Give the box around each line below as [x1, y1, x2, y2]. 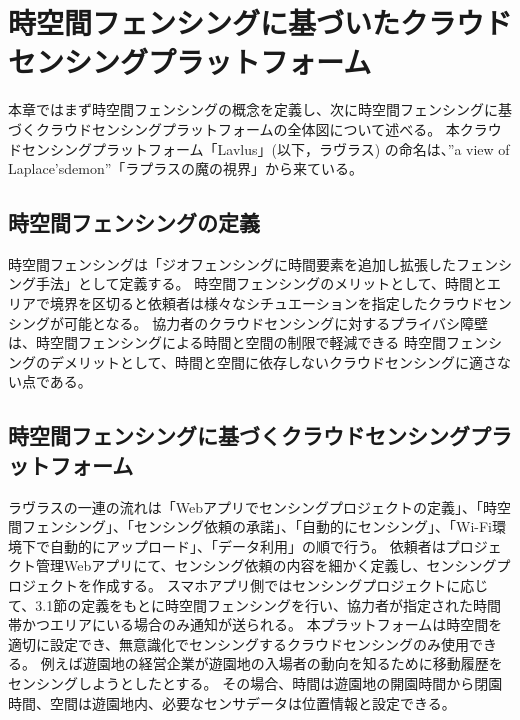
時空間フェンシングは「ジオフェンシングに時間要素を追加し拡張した [8, 253, 456, 274]
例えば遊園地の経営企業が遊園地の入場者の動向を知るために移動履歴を [40, 653, 503, 674]
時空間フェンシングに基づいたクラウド [8, 2, 513, 43]
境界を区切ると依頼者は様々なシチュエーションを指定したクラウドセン [49, 293, 512, 314]
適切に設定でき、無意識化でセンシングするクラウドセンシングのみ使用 [8, 633, 470, 654]
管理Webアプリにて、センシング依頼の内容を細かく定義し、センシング [35, 555, 497, 576]
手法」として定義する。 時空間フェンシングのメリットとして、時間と [35, 273, 488, 294]
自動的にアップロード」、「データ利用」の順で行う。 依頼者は [49, 535, 446, 556]
